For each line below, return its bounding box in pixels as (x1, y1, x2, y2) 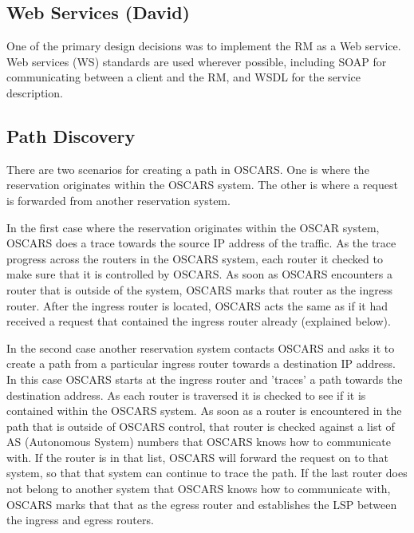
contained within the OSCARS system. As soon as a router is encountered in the (6, 402, 402, 419)
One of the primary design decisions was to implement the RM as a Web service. (6, 38, 401, 54)
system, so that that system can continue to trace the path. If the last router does (6, 464, 408, 481)
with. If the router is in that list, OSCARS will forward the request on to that (6, 448, 388, 465)
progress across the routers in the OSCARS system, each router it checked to (6, 250, 383, 266)
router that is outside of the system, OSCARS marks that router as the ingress (6, 281, 393, 298)
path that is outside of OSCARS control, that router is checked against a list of (6, 417, 395, 434)
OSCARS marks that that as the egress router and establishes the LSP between (6, 495, 397, 512)
